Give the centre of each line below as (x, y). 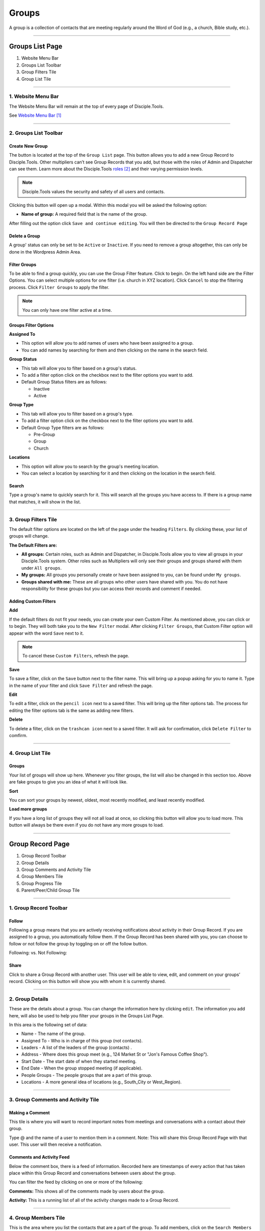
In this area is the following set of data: (48, 1025)
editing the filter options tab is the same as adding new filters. (72, 710)
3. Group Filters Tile (33, 519)
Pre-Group (44, 435)
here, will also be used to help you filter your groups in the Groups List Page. (86, 1016)
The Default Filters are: (33, 545)
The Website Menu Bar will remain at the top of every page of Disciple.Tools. (86, 106)
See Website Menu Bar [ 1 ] (35, 115)
